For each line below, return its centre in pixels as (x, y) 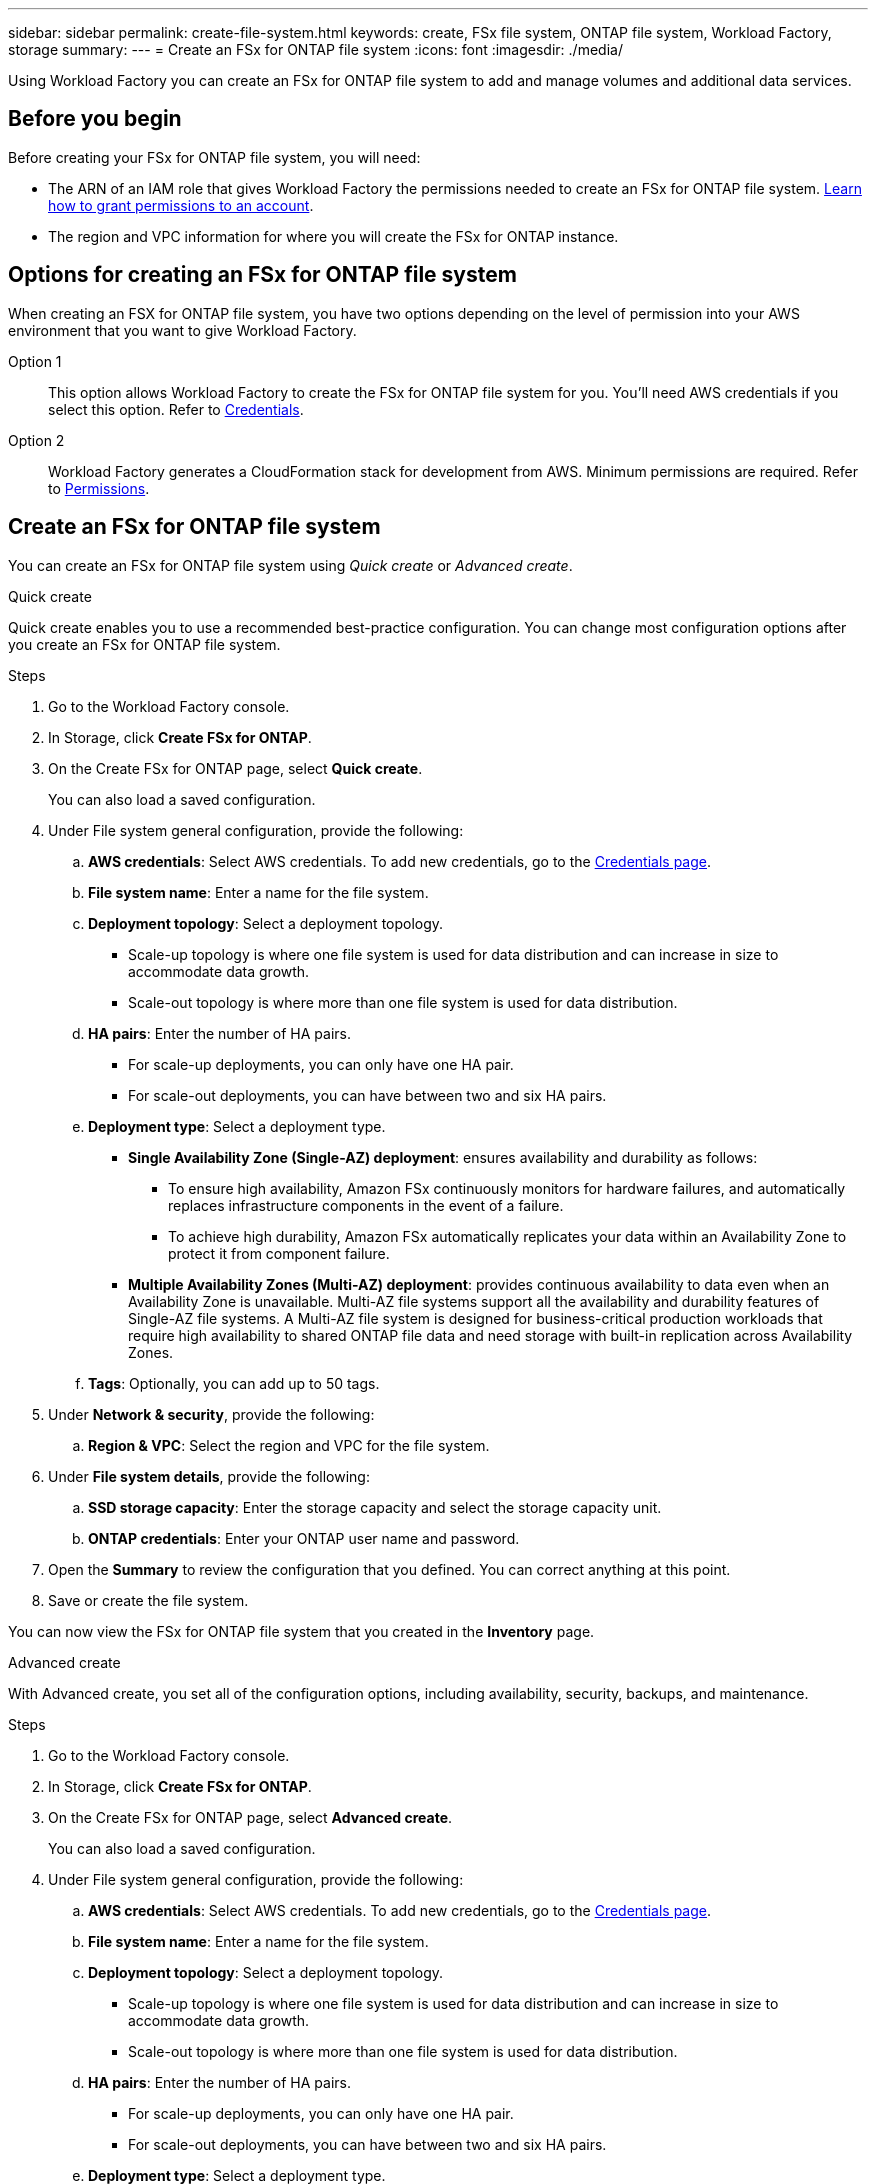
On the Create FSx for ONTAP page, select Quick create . (235, 768)
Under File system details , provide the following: (209, 1476)
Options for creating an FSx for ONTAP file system (262, 275)
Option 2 (36, 440)
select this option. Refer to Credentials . (176, 409)
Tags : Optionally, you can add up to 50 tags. (234, 1383)
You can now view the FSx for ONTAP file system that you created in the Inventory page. (301, 1631)
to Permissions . (99, 488)
